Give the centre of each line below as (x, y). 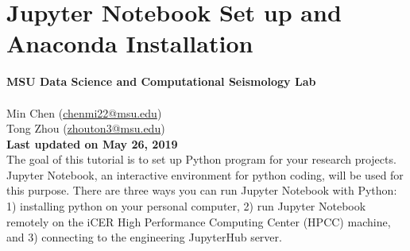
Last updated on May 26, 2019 (92, 143)
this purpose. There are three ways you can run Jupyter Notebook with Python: (202, 190)
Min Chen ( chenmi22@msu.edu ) (84, 112)
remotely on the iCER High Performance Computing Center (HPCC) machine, (199, 221)
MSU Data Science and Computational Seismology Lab (161, 81)
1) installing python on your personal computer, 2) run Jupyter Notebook (186, 206)
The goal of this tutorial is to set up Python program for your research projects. (201, 159)
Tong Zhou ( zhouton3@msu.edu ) (86, 128)
